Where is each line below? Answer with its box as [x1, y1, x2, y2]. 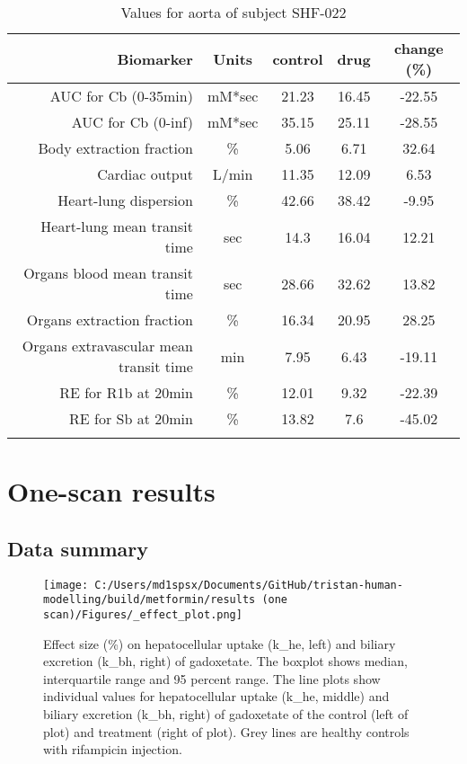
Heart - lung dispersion [57, 190, 193, 210]
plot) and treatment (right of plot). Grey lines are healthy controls [43, 722, 410, 741]
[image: [43, 578, 89, 591]
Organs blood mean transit [23, 262, 193, 283]
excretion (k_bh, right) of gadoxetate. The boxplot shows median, [43, 652, 408, 671]
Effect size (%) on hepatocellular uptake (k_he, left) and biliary [43, 634, 396, 653]
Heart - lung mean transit [40, 216, 193, 236]
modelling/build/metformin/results [43, 593, 256, 607]
